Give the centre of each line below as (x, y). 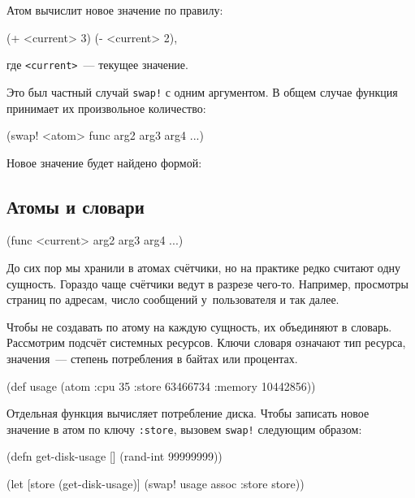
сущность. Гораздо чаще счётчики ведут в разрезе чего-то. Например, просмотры (208, 283)
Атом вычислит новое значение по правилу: (115, 10)
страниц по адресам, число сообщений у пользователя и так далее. (173, 299)
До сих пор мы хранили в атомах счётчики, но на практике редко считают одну (204, 268)
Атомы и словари (76, 206)
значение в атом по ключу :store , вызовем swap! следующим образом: (184, 429)
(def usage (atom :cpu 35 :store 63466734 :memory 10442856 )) (161, 385)
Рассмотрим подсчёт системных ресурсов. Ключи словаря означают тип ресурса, (206, 342)
